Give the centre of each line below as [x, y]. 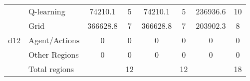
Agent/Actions [54, 40]
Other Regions [53, 54]
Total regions [51, 69]
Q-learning [47, 11]
